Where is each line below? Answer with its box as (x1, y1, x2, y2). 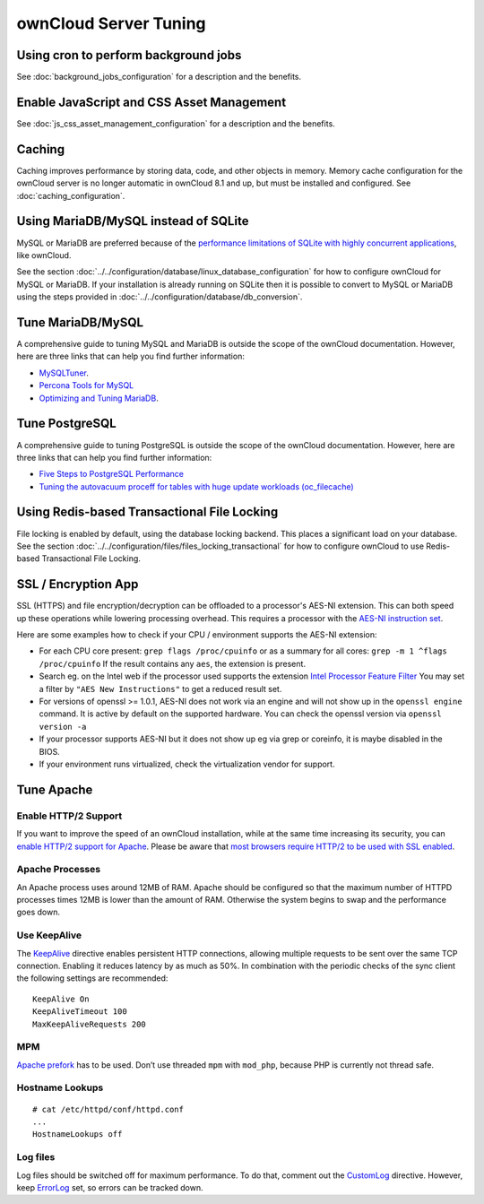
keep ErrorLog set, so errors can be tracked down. (16, 1182, 203, 1192)
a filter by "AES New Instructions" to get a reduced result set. (39, 683, 282, 694)
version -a (39, 722, 87, 732)
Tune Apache (16, 782, 93, 797)
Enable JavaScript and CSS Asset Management (16, 94, 287, 109)
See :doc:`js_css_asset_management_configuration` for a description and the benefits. (16, 117, 335, 129)
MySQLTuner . (39, 368, 89, 378)
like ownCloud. (16, 249, 72, 260)
